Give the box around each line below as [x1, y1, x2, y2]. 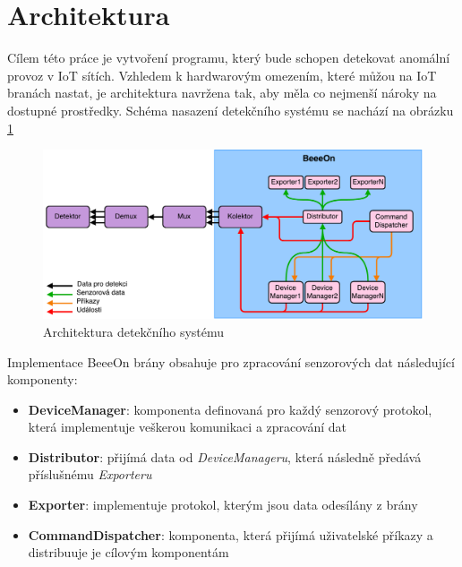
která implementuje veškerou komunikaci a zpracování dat [28, 417, 347, 436]
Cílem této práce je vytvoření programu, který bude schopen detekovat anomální [7, 48, 450, 67]
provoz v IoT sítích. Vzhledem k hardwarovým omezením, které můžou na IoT [7, 65, 437, 84]
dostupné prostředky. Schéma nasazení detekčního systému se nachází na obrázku [7, 100, 454, 119]
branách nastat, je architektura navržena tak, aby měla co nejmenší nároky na [7, 83, 437, 102]
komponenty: [7, 370, 78, 389]
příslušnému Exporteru [28, 465, 152, 484]
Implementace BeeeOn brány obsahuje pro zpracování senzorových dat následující [7, 352, 455, 371]
